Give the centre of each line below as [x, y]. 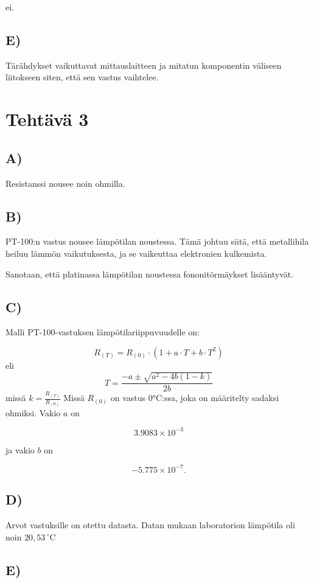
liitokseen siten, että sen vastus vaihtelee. [82, 77]
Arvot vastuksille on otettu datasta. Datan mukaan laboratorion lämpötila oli [150, 524]
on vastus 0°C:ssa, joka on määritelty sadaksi [195, 398]
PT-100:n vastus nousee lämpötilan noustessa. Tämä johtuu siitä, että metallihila [157, 241]
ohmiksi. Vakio [33, 412]
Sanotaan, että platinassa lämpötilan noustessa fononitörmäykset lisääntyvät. [150, 274]
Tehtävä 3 [47, 119]
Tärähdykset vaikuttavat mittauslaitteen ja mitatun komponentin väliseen [144, 65]
